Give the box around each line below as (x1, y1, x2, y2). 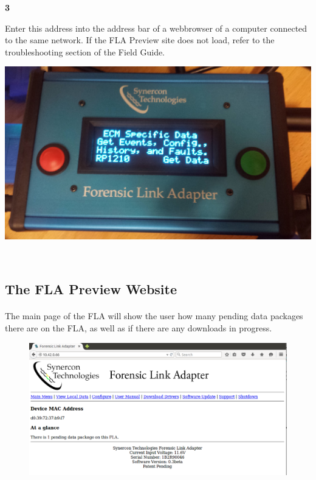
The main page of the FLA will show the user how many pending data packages (5, 309, 303, 322)
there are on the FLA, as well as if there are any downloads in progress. (5, 322, 272, 334)
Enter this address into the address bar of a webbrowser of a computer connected (5, 21, 307, 34)
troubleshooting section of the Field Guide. (5, 45, 165, 58)
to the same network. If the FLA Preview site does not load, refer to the (5, 34, 275, 46)
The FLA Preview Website (5, 280, 177, 298)
